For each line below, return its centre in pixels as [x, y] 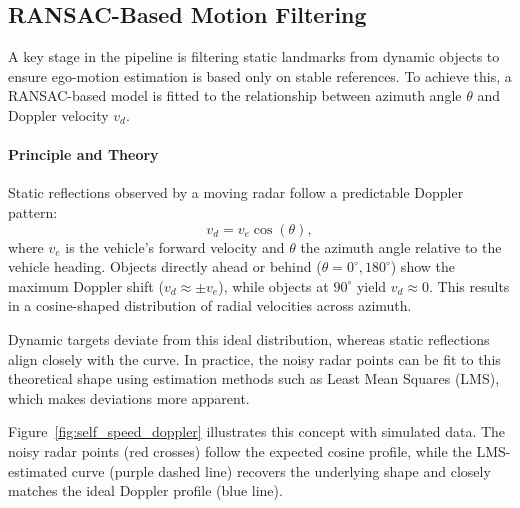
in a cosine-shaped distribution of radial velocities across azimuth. [210, 305]
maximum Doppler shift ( [86, 285]
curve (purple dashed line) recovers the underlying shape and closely [281, 470]
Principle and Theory [83, 154]
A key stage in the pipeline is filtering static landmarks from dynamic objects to [254, 56]
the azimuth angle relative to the [401, 246]
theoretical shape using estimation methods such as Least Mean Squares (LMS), [254, 378]
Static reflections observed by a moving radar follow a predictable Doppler [236, 192]
